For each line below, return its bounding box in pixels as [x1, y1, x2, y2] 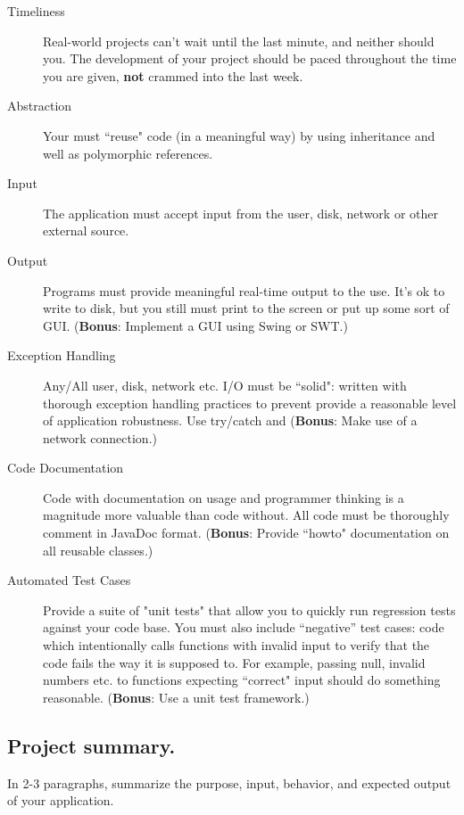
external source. [43, 221, 129, 240]
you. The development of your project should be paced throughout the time [43, 49, 457, 68]
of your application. [7, 791, 114, 810]
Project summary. [7, 731, 176, 759]
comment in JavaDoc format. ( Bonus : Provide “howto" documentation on [43, 523, 450, 542]
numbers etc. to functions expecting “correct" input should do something [43, 671, 441, 689]
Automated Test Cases [7, 571, 131, 589]
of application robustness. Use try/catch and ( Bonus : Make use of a [43, 411, 418, 430]
